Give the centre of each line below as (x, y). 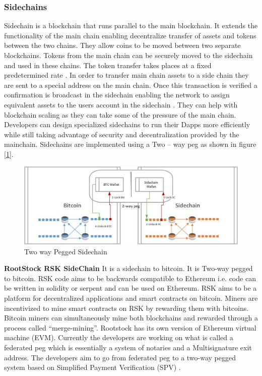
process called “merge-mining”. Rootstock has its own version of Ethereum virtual (130, 327)
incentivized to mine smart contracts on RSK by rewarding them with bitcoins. (126, 308)
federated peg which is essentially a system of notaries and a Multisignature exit (128, 347)
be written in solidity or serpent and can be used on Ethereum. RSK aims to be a (130, 288)
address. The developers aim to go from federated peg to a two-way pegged (120, 357)
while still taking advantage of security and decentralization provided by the (122, 134)
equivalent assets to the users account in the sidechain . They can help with (121, 104)
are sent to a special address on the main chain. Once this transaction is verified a (131, 85)
